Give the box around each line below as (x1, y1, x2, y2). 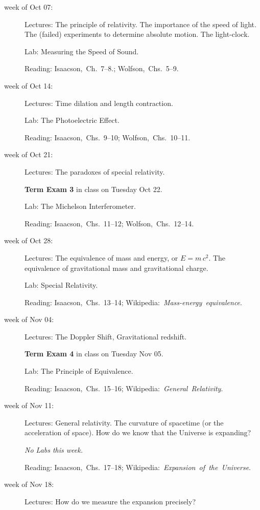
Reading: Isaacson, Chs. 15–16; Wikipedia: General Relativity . (25, 383, 223, 393)
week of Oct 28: (4, 235, 53, 246)
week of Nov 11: (4, 400, 54, 411)
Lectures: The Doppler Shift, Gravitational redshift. (25, 331, 187, 342)
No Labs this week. (25, 444, 83, 455)
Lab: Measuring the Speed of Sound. (25, 46, 139, 56)
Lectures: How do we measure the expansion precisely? (25, 496, 196, 506)
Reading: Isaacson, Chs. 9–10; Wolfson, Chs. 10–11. (25, 132, 191, 142)
